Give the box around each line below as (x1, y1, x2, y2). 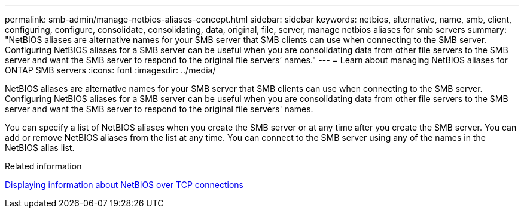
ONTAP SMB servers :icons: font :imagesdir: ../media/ (5, 65, 216, 75)
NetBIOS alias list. (5, 143, 75, 153)
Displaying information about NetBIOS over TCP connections (5, 180, 243, 190)
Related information (5, 161, 82, 171)
